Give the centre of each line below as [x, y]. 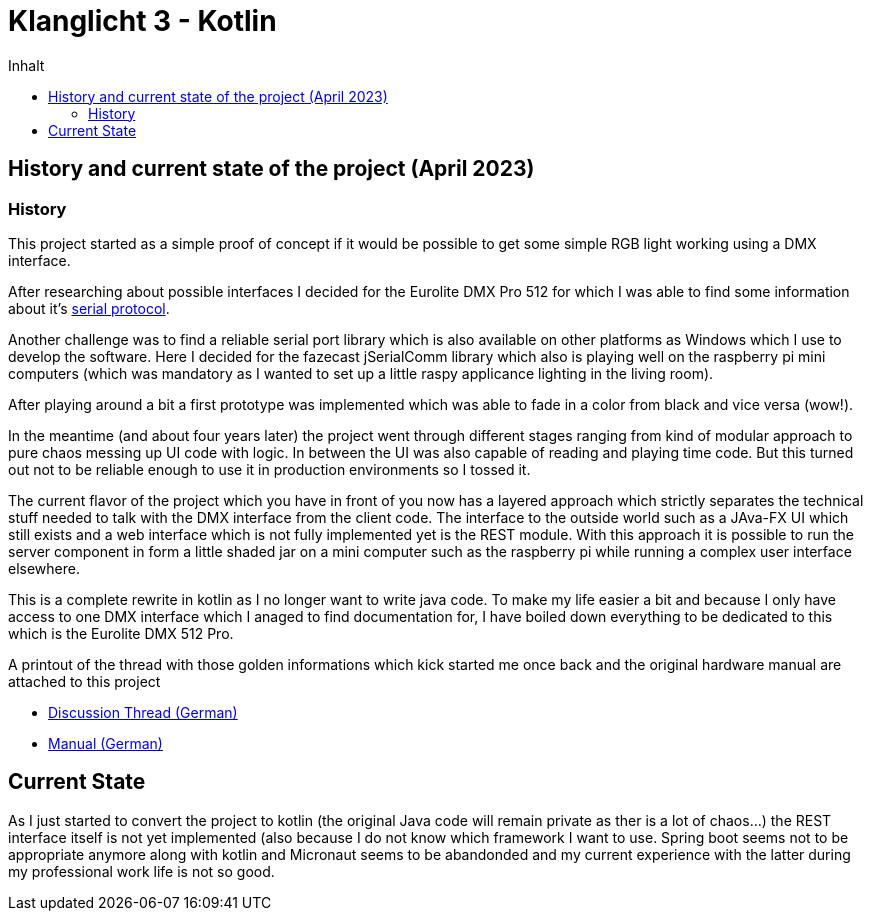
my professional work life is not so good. [141, 871]
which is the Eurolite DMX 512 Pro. [121, 633]
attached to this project [84, 681]
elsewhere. [44, 568]
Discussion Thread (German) [143, 712]
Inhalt [26, 65]
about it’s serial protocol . [89, 308]
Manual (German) [105, 743]
